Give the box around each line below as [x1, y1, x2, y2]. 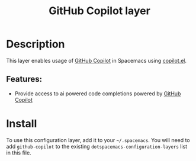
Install [6, 117, 37, 130]
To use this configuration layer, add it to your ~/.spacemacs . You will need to [6, 136, 191, 143]
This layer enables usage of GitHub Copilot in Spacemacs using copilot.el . [6, 57, 187, 64]
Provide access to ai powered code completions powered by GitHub [14, 90, 181, 97]
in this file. [6, 149, 31, 156]
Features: [6, 74, 43, 84]
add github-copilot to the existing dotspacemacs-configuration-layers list [6, 143, 188, 150]
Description [6, 37, 65, 51]
